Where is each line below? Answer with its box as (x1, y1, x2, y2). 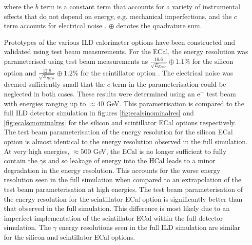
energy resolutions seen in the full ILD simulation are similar (58, 222, 241, 232)
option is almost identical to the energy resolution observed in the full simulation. (4, 136, 248, 146)
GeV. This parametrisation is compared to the (106, 98, 244, 108)
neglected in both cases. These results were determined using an (4, 88, 195, 98)
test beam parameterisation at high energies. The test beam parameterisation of (4, 184, 243, 194)
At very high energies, (4, 146, 70, 156)
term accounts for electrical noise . (4, 20, 107, 31)
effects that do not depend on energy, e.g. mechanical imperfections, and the (4, 11, 232, 21)
